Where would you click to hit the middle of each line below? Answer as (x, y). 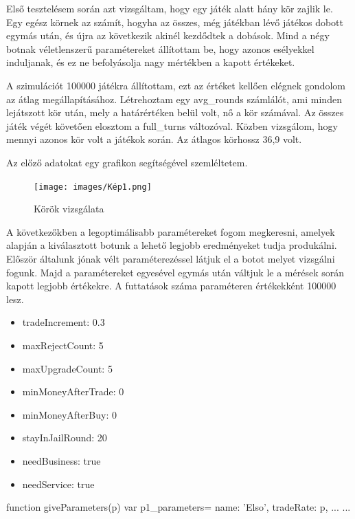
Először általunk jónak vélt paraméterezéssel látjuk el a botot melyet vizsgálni (171, 258)
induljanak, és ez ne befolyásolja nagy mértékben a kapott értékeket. (151, 62)
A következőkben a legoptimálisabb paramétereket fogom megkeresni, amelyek (171, 231)
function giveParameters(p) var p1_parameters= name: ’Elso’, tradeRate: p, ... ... (179, 507)
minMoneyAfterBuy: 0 (69, 414)
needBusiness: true (61, 460)
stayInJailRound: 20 (65, 438)
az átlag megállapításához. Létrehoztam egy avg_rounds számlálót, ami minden (174, 99)
